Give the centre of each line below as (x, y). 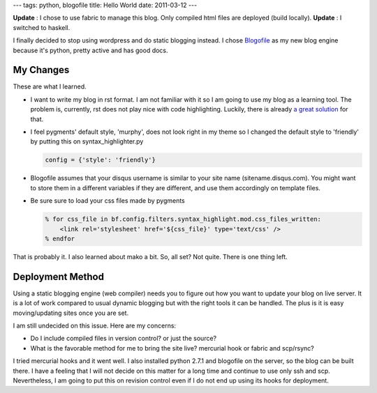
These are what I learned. (50, 86)
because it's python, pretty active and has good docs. (90, 50)
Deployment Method (59, 276)
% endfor (60, 238)
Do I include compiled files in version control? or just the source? (123, 339)
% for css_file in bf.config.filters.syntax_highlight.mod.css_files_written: (183, 219)
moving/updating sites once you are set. (71, 313)
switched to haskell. (42, 27)
